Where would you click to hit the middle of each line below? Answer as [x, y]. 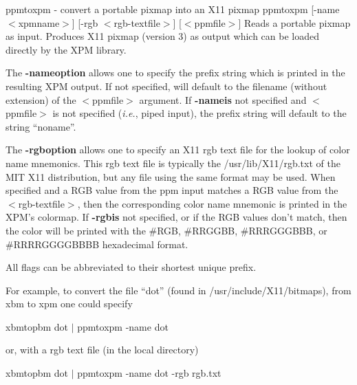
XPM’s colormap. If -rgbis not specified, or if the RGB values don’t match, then [176, 217]
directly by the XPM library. [66, 49]
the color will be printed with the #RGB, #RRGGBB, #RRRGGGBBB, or [166, 230]
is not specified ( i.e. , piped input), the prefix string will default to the [199, 113]
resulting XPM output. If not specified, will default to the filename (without [166, 86]
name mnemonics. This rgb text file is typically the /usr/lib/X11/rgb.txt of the [173, 163]
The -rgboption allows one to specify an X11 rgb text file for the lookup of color [178, 150]
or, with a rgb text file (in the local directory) [102, 350]
